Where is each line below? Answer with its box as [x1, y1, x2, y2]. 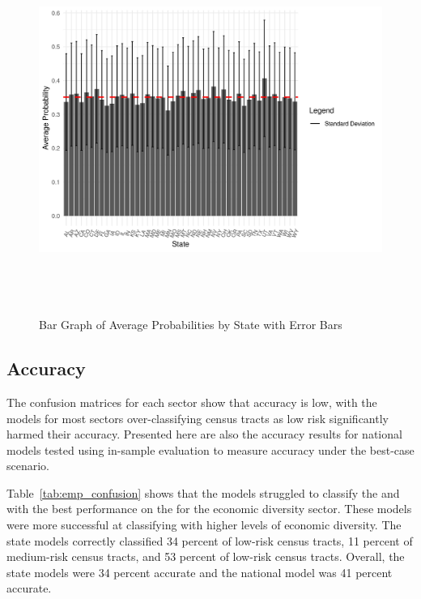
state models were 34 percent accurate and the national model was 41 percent [6, 563, 393, 580]
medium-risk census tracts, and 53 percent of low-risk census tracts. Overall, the [6, 548, 405, 565]
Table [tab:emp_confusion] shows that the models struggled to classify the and [6, 484, 400, 501]
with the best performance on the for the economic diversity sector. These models [6, 500, 412, 517]
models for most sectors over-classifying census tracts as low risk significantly [6, 409, 389, 426]
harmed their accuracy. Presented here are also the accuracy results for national [6, 426, 402, 443]
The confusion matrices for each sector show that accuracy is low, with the [6, 393, 377, 410]
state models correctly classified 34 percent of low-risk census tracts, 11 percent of [6, 532, 413, 549]
